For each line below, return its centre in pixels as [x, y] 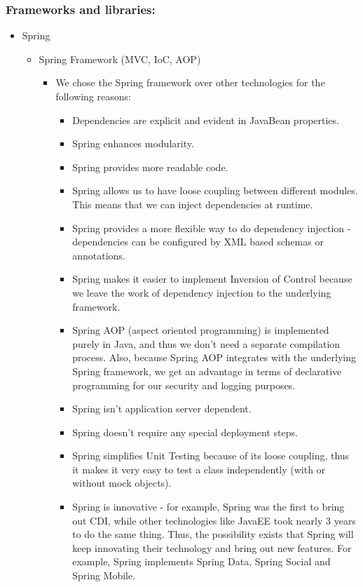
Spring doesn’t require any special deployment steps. [185, 432]
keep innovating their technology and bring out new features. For [212, 547]
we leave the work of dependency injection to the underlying [202, 292]
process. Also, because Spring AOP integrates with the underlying [214, 357]
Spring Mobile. [104, 575]
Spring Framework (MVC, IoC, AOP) [120, 59]
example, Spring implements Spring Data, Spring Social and [201, 561]
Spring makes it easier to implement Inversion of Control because [212, 279]
